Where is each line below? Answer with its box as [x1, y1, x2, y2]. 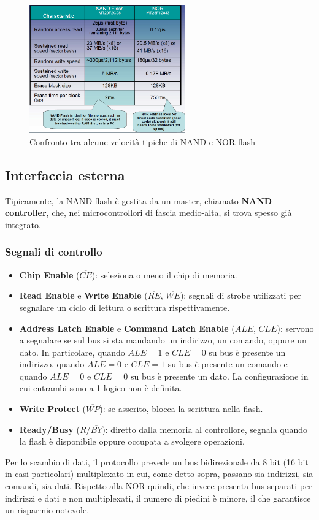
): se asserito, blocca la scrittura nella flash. [99, 402, 263, 415]
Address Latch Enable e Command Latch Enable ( [19, 321, 235, 334]
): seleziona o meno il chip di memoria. [91, 268, 237, 281]
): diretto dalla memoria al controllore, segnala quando [102, 422, 308, 435]
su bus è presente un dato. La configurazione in [131, 369, 309, 382]
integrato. [5, 218, 41, 231]
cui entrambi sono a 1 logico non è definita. [19, 381, 182, 394]
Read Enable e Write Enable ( [19, 289, 148, 302]
